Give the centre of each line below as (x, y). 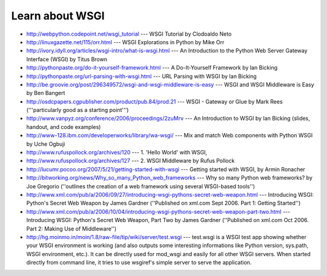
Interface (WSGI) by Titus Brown (67, 59)
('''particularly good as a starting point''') (78, 110)
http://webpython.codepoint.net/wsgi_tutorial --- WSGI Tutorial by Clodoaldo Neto (129, 34)
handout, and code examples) (64, 126)
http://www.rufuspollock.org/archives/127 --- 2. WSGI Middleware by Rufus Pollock (130, 161)
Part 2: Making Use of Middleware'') (71, 228)
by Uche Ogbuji (46, 144)
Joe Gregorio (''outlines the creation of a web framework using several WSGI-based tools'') (141, 186)
